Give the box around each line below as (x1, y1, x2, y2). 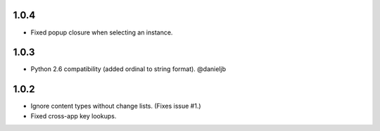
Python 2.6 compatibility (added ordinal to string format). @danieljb (30, 65, 227, 73)
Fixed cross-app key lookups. (30, 111, 117, 120)
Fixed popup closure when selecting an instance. (30, 28, 173, 37)
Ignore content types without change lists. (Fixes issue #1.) (30, 102, 201, 111)
